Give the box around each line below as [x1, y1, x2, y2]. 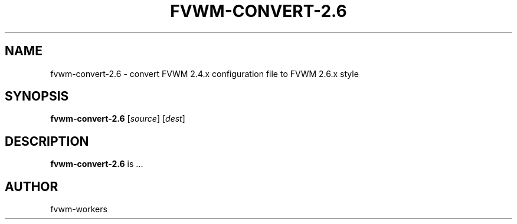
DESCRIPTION [5, 133, 89, 149]
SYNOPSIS [5, 89, 69, 104]
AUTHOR [5, 179, 58, 194]
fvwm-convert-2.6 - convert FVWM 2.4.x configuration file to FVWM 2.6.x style [50, 68, 359, 79]
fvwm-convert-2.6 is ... [50, 159, 143, 169]
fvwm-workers [50, 204, 107, 215]
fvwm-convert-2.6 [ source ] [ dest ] [50, 113, 185, 124]
